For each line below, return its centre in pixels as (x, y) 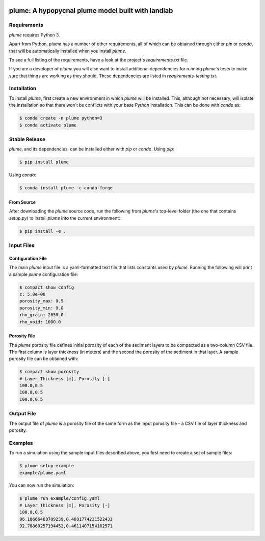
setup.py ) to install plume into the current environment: (65, 218)
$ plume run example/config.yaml (60, 498)
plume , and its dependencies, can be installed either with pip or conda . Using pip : (92, 149)
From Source (23, 202)
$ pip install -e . (43, 231)
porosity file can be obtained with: (44, 359)
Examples (21, 443)
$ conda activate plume (48, 125)
